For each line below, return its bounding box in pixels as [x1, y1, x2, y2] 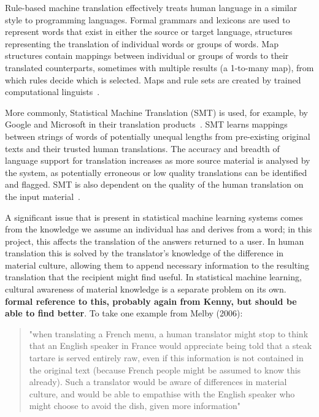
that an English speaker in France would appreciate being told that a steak [29, 339, 312, 352]
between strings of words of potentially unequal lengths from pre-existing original [5, 129, 310, 142]
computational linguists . [5, 85, 100, 98]
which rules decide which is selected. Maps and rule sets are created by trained [5, 73, 301, 86]
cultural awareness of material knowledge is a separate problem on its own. [5, 283, 286, 296]
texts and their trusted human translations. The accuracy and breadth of [5, 142, 280, 155]
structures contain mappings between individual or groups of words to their [5, 49, 289, 62]
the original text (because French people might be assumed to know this [29, 363, 301, 376]
